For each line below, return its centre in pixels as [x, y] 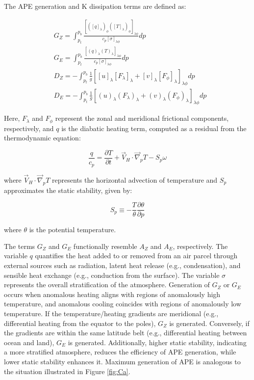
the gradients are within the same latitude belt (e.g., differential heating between [126, 333]
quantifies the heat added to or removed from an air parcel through [136, 256]
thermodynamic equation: [42, 138]
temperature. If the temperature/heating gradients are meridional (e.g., [111, 313]
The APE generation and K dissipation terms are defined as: [95, 6]
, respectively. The [200, 246]
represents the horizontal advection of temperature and [135, 179]
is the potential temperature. [73, 230]
